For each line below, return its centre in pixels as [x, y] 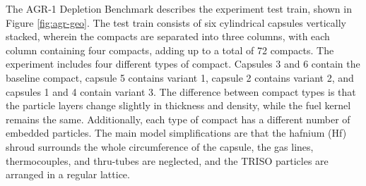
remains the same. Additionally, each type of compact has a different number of [178, 119]
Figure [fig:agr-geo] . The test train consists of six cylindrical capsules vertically [176, 22]
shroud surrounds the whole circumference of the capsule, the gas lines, [160, 146]
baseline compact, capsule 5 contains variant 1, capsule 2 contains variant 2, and [180, 77]
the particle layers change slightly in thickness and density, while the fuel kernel [178, 105]
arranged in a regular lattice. [68, 174]
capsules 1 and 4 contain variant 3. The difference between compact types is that [181, 91]
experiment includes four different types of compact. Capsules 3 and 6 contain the [183, 64]
